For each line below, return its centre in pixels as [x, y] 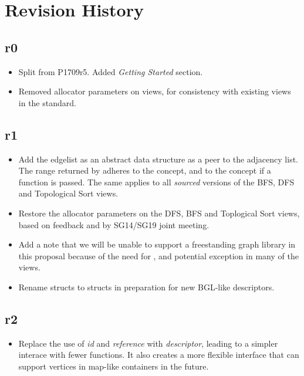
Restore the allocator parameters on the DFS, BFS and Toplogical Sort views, [159, 213]
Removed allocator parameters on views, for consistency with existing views [155, 91]
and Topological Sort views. [68, 193]
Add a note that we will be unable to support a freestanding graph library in [157, 244]
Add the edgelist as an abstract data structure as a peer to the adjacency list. [158, 159]
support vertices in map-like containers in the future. [114, 366]
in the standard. [47, 102]
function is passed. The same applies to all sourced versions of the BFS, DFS [156, 182]
